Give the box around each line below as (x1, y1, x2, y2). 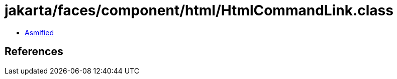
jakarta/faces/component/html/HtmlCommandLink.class (5, 2, 393, 19)
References (5, 45, 63, 58)
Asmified (25, 28, 54, 37)
